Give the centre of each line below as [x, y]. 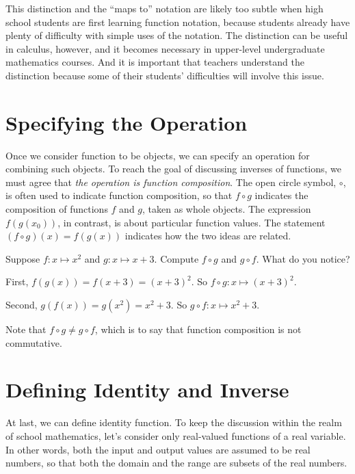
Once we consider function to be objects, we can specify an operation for [158, 155]
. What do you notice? [303, 258]
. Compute [176, 258]
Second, [22, 305]
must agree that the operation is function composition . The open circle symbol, [171, 182]
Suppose [23, 258]
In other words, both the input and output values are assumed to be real [158, 449]
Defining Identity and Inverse [147, 390]
